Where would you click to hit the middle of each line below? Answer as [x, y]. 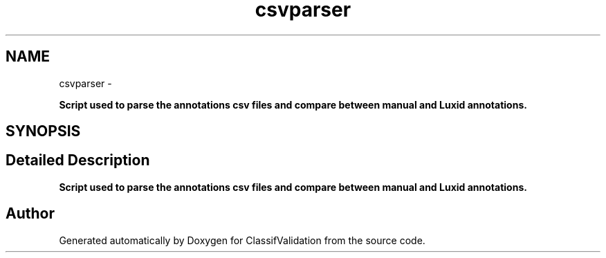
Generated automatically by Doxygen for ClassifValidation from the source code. [242, 240]
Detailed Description [78, 160]
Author [30, 214]
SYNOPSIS [43, 131]
